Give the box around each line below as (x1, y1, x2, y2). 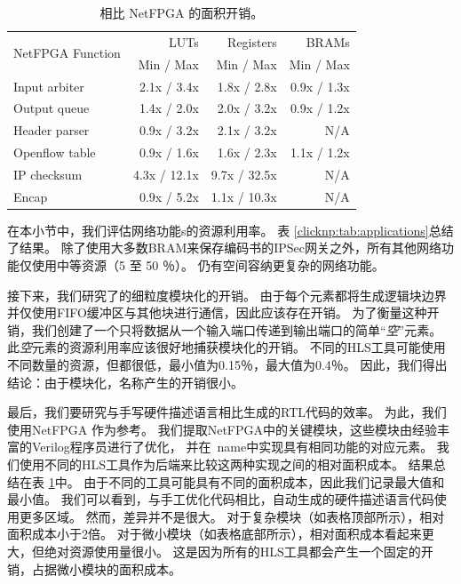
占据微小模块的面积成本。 (31, 559, 181, 578)
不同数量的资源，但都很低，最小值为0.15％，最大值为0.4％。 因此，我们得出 (7, 356, 448, 373)
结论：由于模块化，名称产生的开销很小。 (7, 372, 243, 391)
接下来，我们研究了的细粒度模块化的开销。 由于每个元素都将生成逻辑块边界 (7, 285, 447, 304)
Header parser (13, 121, 90, 140)
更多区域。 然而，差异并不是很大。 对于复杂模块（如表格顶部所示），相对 (19, 507, 445, 525)
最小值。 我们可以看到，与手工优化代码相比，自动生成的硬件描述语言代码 (7, 490, 434, 508)
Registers (227, 32, 277, 51)
